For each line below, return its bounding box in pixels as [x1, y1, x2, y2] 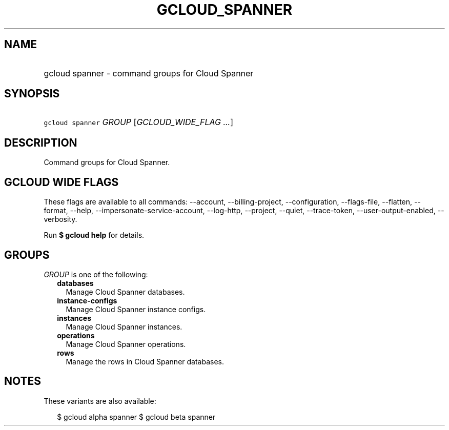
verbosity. [44, 215, 77, 224]
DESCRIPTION [4, 136, 77, 149]
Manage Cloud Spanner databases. [66, 287, 185, 296]
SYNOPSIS [4, 87, 60, 100]
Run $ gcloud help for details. [44, 231, 145, 240]
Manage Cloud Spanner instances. [66, 322, 182, 331]
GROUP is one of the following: [44, 270, 148, 279]
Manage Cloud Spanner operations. [66, 339, 186, 349]
